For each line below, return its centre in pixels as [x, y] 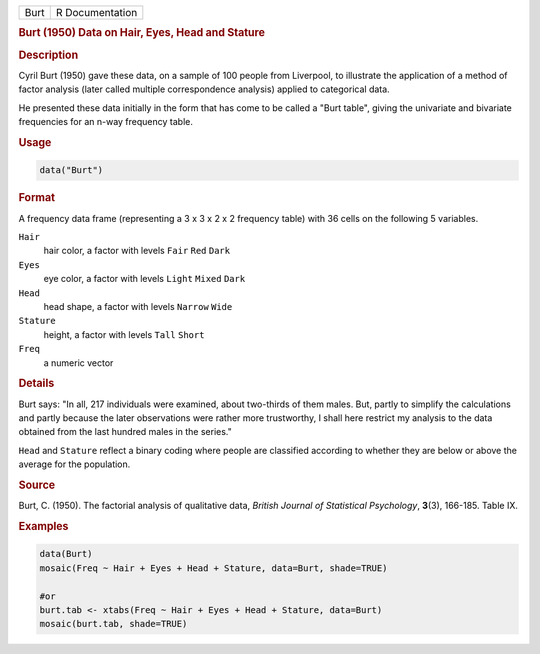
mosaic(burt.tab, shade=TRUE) [113, 624]
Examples [43, 526]
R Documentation [96, 12]
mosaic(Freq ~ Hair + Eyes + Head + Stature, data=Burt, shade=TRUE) [213, 568]
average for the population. [74, 464]
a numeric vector [78, 362]
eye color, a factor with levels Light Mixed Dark [144, 279]
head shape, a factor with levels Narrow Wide [138, 306]
